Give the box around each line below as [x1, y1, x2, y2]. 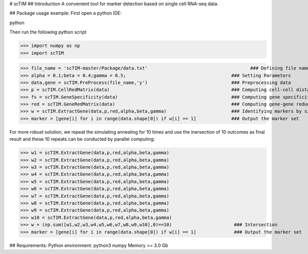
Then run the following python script [9, 29, 87, 35]
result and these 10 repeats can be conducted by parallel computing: [9, 136, 155, 142]
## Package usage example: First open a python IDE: [9, 10, 122, 16]
